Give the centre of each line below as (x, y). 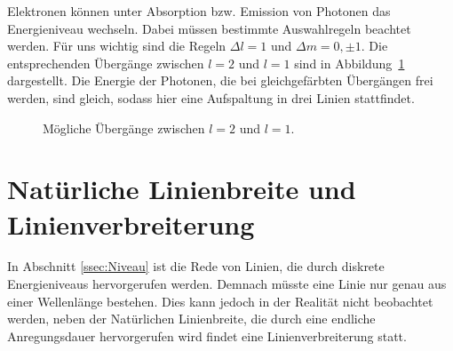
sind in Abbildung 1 (350, 63)
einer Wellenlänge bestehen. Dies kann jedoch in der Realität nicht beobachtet (220, 301)
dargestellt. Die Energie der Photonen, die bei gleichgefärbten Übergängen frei (220, 80)
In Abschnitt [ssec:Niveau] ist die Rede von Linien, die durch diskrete (196, 266)
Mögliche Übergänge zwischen (124, 128)
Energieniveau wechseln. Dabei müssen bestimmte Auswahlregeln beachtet (209, 28)
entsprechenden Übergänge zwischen (106, 63)
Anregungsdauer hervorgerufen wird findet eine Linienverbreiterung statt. (207, 335)
